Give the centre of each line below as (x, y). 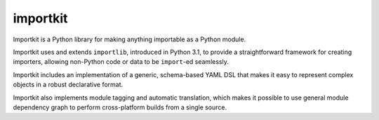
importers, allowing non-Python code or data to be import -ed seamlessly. (121, 62)
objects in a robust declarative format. (68, 85)
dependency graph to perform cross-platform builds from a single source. (120, 107)
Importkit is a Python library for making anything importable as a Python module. (129, 39)
